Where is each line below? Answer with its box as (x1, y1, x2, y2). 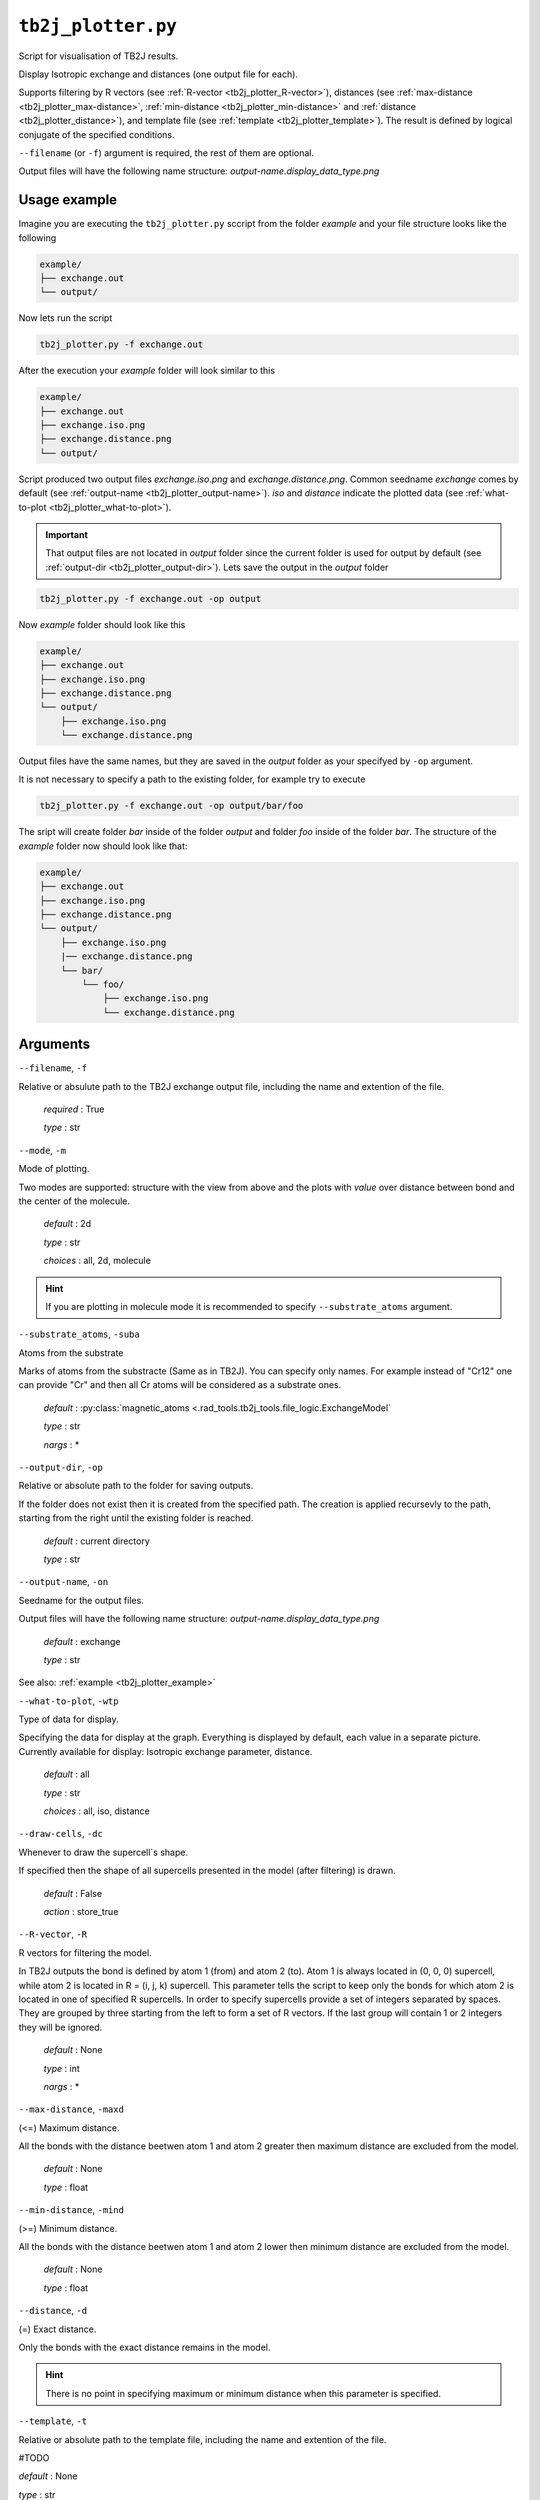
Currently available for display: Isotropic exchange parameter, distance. (18, 1745, 313, 1757)
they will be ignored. (18, 2021, 103, 2033)
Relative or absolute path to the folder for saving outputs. (18, 1480, 254, 1492)
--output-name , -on (18, 1576, 109, 1588)
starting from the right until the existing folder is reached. (18, 1512, 254, 1524)
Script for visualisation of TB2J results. (18, 50, 179, 62)
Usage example (18, 191, 118, 209)
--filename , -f (18, 1062, 88, 1074)
